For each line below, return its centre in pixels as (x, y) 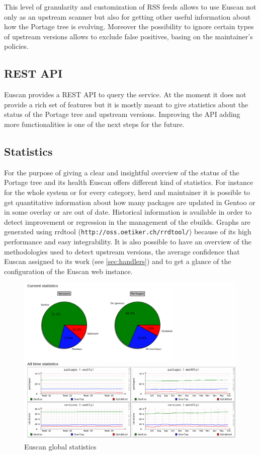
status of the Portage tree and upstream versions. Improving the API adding (122, 114)
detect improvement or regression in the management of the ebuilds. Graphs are (127, 221)
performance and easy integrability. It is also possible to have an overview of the (128, 241)
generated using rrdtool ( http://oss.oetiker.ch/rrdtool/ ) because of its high (128, 232)
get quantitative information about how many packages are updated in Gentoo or (130, 202)
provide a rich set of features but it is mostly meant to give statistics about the (126, 104)
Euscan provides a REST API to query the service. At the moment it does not (125, 94)
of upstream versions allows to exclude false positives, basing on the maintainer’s (128, 36)
